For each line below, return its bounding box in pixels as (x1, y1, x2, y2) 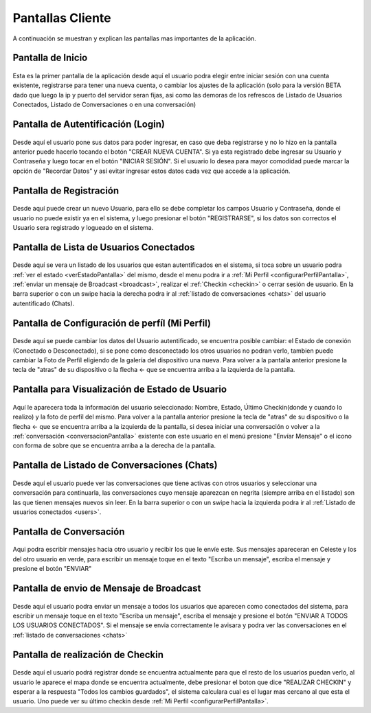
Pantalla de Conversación (12, 526, 125, 537)
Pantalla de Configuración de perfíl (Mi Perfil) (12, 317, 211, 329)
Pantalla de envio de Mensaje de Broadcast (12, 582, 201, 594)
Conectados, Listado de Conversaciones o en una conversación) (12, 100, 196, 109)
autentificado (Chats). (12, 299, 75, 307)
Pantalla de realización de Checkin (12, 648, 164, 660)
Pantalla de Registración (12, 185, 120, 196)
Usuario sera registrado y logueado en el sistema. (12, 223, 154, 231)
